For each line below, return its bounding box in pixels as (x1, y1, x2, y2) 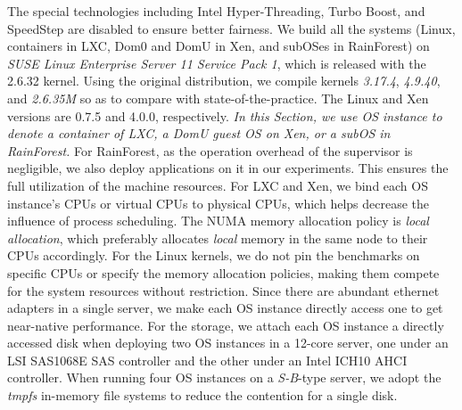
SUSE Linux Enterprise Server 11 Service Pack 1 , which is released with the (7, 53, 426, 72)
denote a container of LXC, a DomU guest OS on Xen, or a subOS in (7, 124, 391, 143)
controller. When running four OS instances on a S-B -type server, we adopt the (7, 368, 441, 387)
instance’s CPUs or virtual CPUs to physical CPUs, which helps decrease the (7, 193, 430, 212)
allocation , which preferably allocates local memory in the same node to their (7, 228, 428, 247)
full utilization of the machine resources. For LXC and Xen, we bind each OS (7, 176, 428, 194)
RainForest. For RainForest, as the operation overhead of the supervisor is (7, 141, 413, 160)
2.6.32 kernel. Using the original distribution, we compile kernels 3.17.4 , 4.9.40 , (7, 71, 441, 90)
